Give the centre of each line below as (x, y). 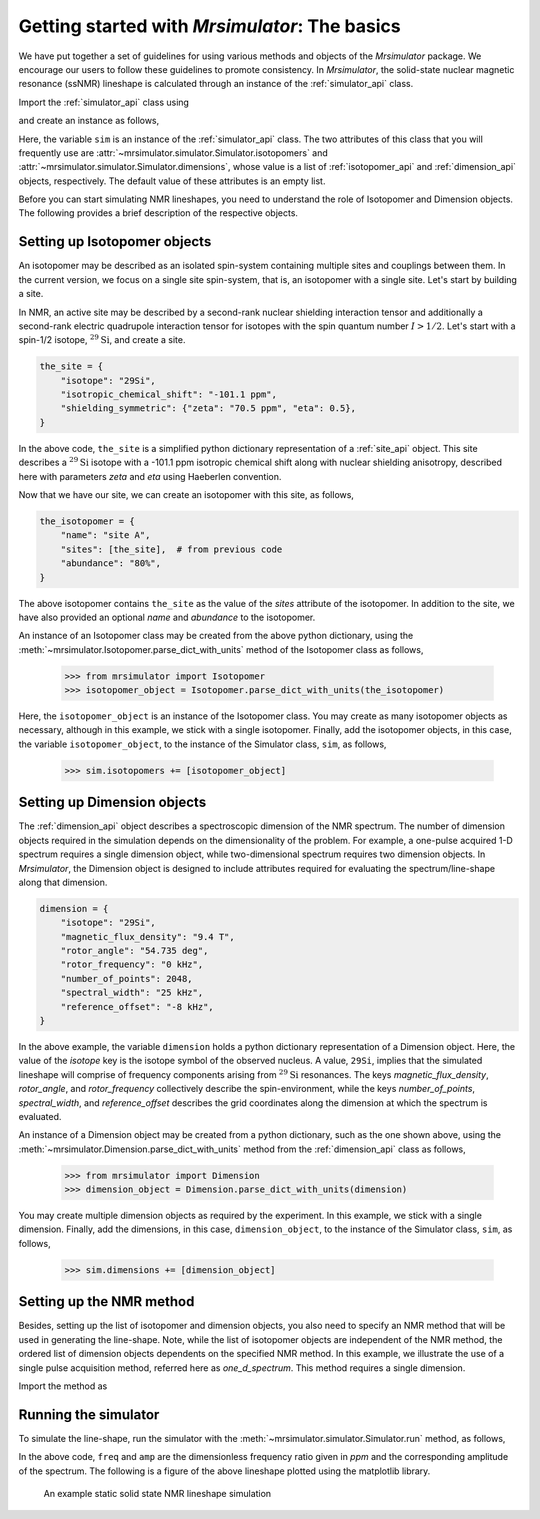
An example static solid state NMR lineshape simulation (157, 1493)
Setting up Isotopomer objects (115, 241)
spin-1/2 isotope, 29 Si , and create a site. (102, 339)
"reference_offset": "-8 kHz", (137, 1006)
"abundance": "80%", (111, 563)
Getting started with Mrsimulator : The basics (209, 26)
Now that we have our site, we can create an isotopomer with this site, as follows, (186, 495)
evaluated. (40, 1116)
